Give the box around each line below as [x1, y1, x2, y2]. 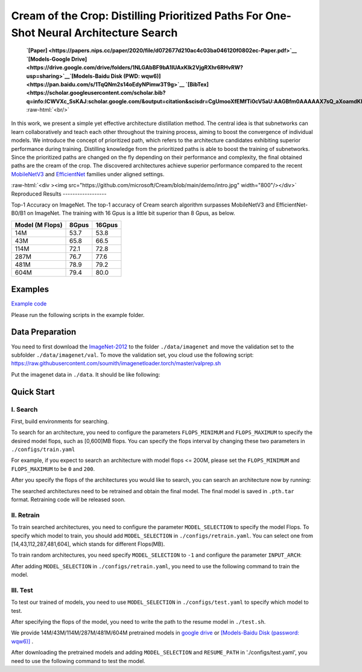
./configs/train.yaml [11, 446, 75, 453]
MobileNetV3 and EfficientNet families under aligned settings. [11, 170, 165, 178]
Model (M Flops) [14, 220, 63, 229]
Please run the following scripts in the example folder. [11, 311, 145, 318]
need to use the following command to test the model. [11, 657, 145, 664]
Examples [11, 284, 49, 295]
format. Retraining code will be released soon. [11, 496, 126, 504]
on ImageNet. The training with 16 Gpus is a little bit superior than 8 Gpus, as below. [27, 210, 235, 217]
